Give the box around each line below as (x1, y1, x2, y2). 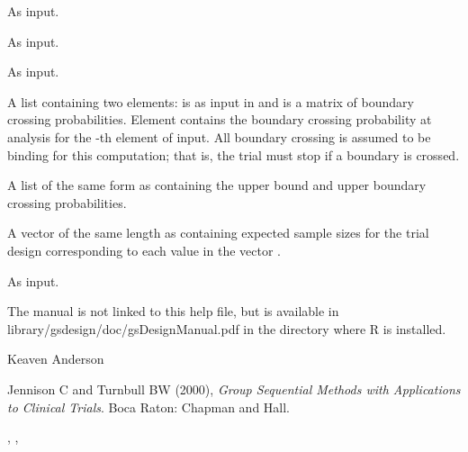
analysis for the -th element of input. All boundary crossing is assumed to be (7, 127, 431, 146)
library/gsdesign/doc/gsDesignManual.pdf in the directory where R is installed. (7, 319, 446, 338)
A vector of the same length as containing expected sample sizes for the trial (7, 223, 429, 242)
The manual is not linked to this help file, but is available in (7, 302, 339, 321)
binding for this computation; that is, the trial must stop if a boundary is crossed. (7, 145, 460, 164)
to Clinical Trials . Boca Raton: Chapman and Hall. (7, 397, 290, 416)
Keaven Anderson (7, 349, 104, 368)
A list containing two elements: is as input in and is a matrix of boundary (7, 92, 414, 111)
